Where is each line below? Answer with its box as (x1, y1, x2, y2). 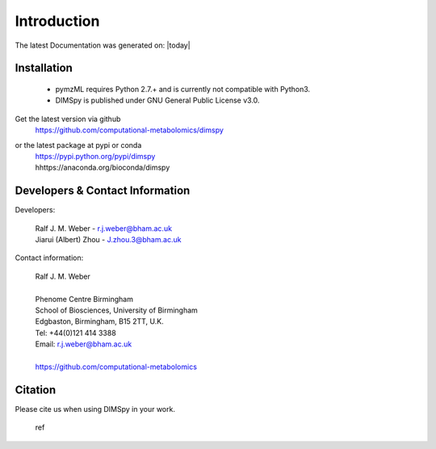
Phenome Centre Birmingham (35, 294, 133, 304)
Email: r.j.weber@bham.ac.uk (35, 339, 132, 349)
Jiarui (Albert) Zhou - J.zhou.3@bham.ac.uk (35, 234, 182, 244)
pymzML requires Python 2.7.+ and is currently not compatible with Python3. (55, 84, 311, 94)
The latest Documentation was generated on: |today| (15, 40, 191, 50)
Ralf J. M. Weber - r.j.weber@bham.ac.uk (35, 223, 173, 233)
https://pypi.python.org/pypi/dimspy (35, 151, 156, 161)
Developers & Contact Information (15, 184, 191, 198)
